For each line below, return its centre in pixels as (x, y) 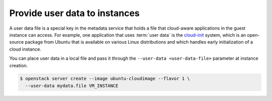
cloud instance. (25, 49)
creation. (18, 65)
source (17, 42)
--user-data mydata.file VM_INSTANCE (72, 86)
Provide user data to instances (75, 13)
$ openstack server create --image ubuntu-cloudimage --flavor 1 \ (105, 79)
